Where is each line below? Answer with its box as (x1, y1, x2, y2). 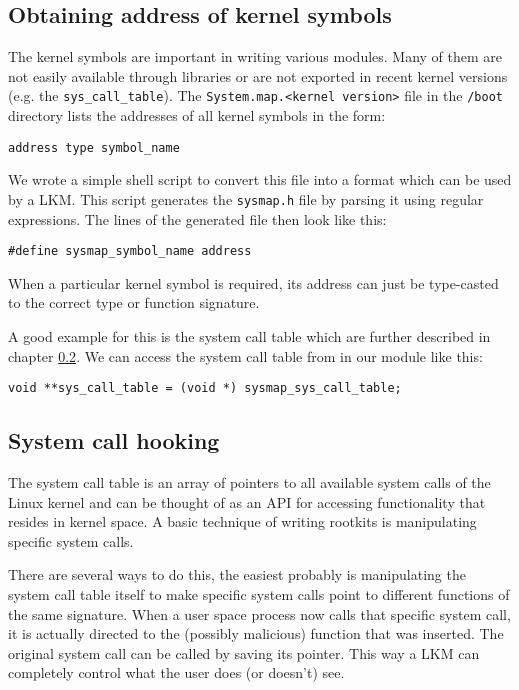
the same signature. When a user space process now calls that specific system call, (8, 603, 511, 624)
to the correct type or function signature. (8, 292, 260, 313)
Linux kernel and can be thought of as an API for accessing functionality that (8, 491, 486, 512)
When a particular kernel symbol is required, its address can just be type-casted (8, 272, 499, 293)
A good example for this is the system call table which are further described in (8, 325, 491, 346)
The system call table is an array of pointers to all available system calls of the (8, 472, 491, 493)
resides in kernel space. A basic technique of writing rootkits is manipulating (8, 511, 477, 532)
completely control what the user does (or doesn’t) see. (8, 662, 345, 683)
